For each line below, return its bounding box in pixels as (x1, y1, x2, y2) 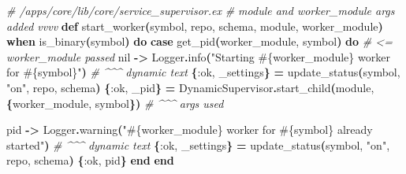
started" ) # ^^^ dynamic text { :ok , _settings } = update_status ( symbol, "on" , (6, 136, 390, 153)
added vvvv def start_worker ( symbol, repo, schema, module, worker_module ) (6, 17, 383, 34)
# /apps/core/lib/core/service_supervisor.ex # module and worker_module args (6, 2, 395, 18)
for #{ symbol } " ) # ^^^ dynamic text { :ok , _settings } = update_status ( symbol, (6, 64, 400, 80)
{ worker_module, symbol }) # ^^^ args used (6, 94, 224, 111)
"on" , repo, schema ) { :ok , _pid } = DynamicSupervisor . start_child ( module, (6, 79, 374, 95)
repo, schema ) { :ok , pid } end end (6, 152, 174, 168)
